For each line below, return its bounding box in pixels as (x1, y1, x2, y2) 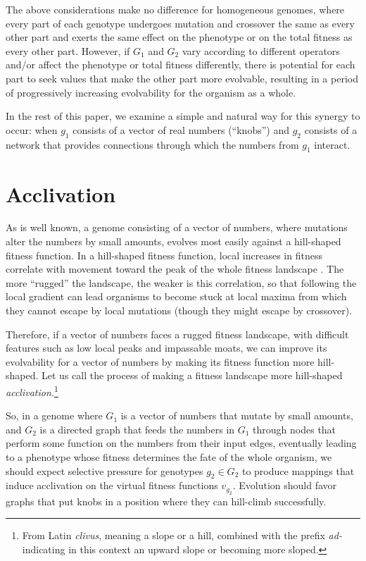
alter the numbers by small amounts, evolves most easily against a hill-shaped (6, 234, 341, 249)
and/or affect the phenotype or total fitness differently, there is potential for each (6, 57, 355, 72)
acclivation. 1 (6, 383, 58, 399)
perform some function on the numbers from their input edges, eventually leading (6, 436, 357, 450)
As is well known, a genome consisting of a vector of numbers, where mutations (6, 220, 348, 235)
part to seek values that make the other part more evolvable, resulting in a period (6, 70, 358, 85)
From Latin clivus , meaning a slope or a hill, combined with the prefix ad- (22, 528, 342, 543)
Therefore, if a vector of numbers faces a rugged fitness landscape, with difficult (6, 326, 349, 341)
